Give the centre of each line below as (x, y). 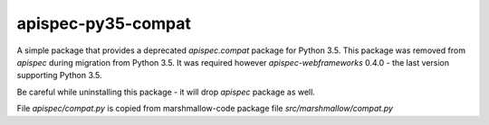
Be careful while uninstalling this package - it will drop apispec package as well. (166, 92)
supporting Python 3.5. (60, 76)
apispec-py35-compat (104, 23)
